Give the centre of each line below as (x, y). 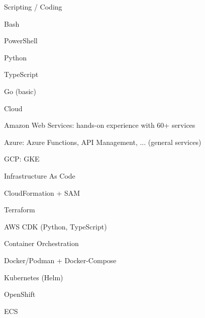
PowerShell (21, 41)
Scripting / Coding (33, 7)
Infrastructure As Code (40, 175)
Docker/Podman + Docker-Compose (60, 260)
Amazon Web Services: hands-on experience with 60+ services (100, 125)
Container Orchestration (41, 243)
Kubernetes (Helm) (34, 277)
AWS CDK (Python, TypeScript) (56, 226)
